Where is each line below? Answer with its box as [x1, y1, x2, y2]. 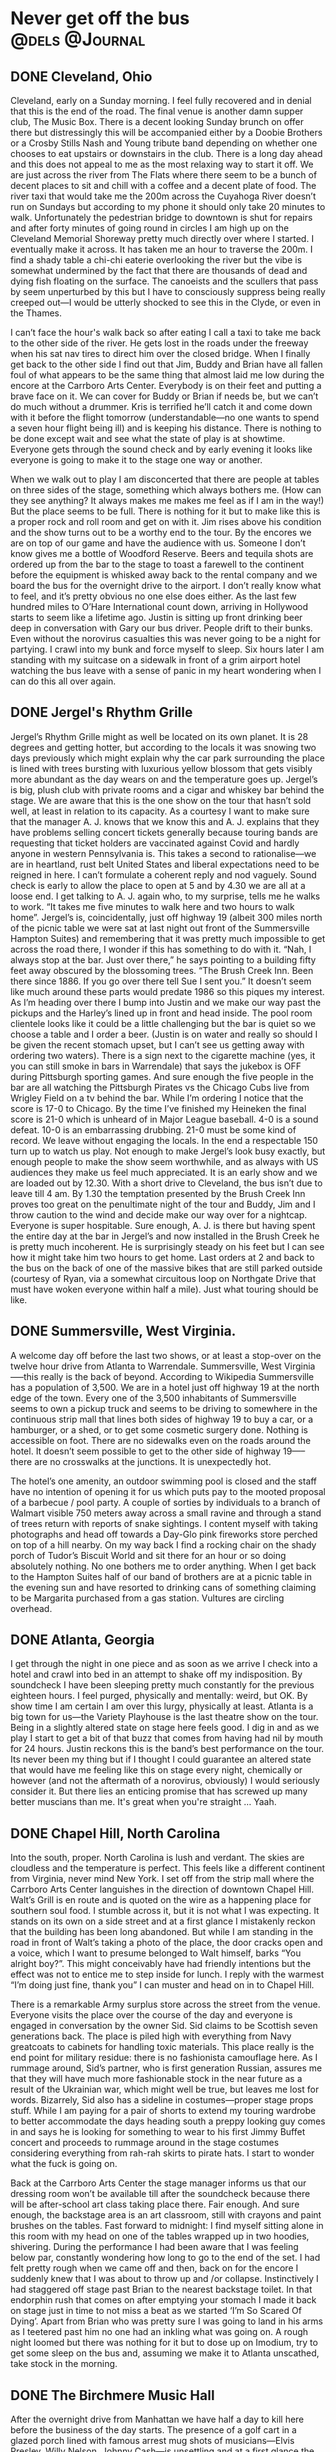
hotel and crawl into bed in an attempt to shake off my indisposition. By [10, 1668, 303, 1681]
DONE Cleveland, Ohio [10, 68, 153, 85]
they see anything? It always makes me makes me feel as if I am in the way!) [10, 495, 325, 506]
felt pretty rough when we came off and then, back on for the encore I [10, 2262, 299, 2274]
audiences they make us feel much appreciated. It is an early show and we [10, 1166, 318, 1178]
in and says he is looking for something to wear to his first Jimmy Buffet [10, 2126, 306, 2138]
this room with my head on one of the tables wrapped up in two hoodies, [10, 2230, 310, 2242]
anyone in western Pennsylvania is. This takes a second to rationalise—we [10, 847, 317, 859]
